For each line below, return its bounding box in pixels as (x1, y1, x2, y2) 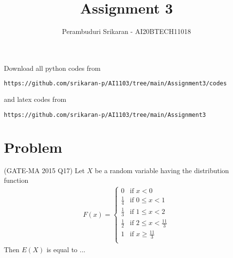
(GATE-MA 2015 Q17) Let (4, 165, 85, 176)
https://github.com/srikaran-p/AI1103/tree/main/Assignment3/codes (4, 80, 227, 87)
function (4, 175, 29, 185)
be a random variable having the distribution (95, 165, 229, 176)
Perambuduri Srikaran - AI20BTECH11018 (62, 26, 191, 36)
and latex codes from (4, 94, 67, 104)
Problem (4, 137, 62, 157)
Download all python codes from (4, 63, 101, 73)
